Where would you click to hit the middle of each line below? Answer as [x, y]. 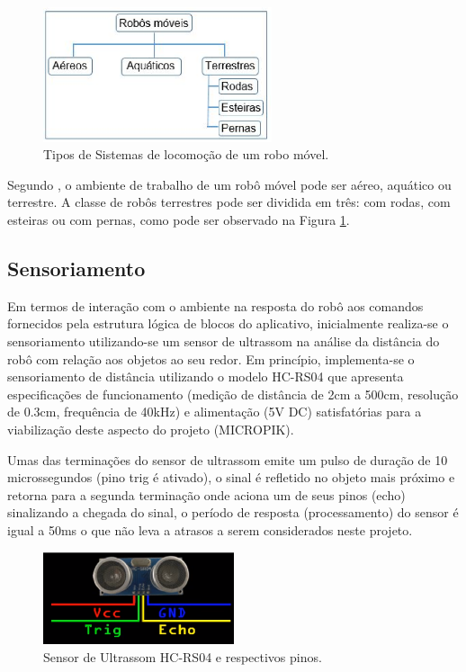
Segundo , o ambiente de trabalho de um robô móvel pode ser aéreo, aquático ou [229, 184]
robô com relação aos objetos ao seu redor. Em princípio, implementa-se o [211, 358]
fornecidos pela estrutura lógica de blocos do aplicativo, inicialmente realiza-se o [228, 323]
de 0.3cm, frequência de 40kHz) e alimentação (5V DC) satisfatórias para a [215, 412]
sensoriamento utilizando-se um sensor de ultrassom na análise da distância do [224, 341]
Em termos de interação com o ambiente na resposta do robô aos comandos [215, 305]
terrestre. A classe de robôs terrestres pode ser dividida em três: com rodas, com [229, 202]
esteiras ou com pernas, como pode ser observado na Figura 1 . [179, 220]
